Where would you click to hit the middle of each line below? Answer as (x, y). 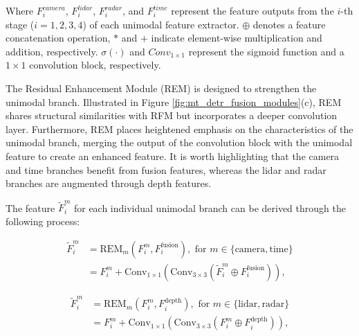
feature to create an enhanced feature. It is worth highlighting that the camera (173, 156)
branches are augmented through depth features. (109, 183)
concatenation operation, (58, 38)
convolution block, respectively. (95, 65)
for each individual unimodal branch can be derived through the (210, 207)
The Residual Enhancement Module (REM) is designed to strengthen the (161, 88)
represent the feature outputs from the (252, 10)
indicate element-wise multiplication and (237, 38)
